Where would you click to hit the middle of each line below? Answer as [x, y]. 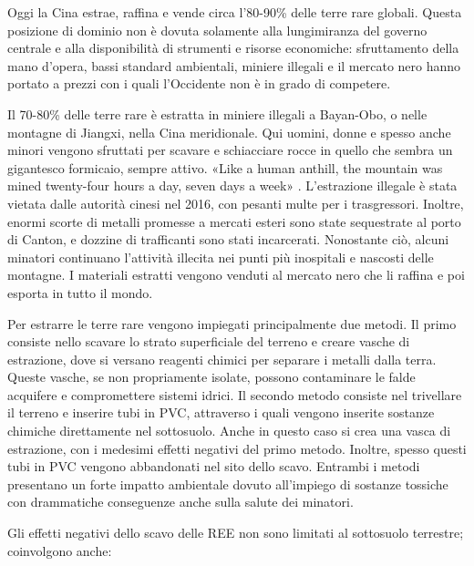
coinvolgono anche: [60, 550]
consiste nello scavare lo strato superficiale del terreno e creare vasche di [209, 341]
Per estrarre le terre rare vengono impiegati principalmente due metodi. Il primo [232, 323]
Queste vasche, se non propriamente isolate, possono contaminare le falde [211, 377]
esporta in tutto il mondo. [80, 292]
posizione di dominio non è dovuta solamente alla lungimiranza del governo [217, 30]
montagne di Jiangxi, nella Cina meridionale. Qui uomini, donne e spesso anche [229, 132]
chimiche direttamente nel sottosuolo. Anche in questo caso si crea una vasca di [229, 431]
